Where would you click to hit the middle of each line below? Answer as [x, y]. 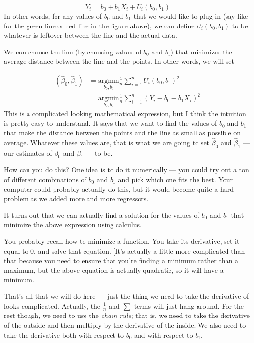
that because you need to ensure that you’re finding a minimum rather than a [121, 260]
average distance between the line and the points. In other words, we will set [119, 61]
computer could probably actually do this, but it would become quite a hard [119, 189]
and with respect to [164, 334]
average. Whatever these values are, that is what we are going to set [107, 142]
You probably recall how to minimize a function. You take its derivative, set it [122, 241]
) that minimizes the [201, 51]
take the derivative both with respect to [64, 334]
